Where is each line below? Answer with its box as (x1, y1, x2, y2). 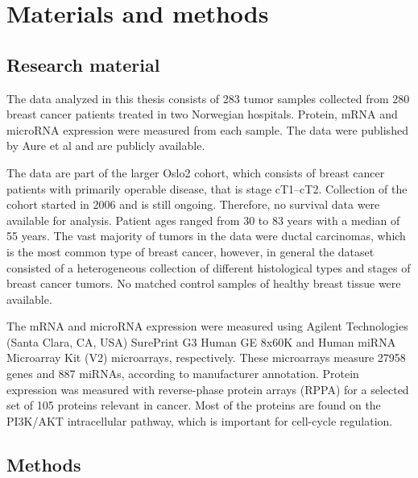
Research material (6, 52, 160, 77)
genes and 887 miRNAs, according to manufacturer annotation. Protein (6, 365, 359, 382)
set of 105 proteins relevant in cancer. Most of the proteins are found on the (6, 397, 381, 414)
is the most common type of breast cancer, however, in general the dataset (6, 243, 375, 260)
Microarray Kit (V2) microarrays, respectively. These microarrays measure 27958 (6, 349, 406, 366)
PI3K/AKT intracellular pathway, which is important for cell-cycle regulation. (6, 412, 393, 429)
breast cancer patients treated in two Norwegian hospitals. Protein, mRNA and (6, 106, 398, 123)
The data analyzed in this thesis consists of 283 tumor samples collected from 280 (6, 89, 410, 106)
